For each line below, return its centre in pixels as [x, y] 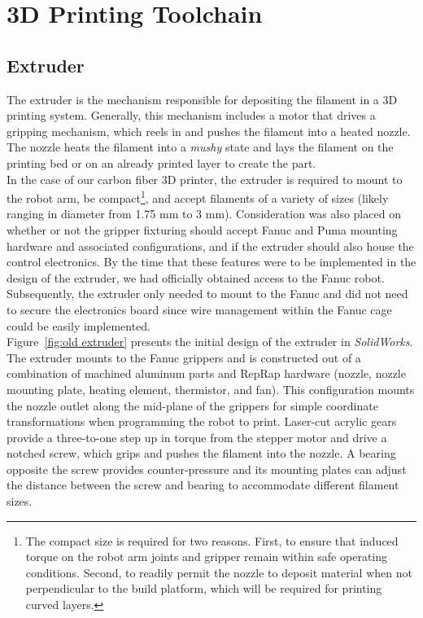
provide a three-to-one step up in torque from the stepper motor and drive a [197, 437]
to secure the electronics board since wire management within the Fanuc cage [199, 309]
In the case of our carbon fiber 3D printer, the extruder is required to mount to [205, 179]
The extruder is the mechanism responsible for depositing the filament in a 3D [202, 99]
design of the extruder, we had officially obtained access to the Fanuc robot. [196, 277]
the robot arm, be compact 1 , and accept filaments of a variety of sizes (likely [198, 197]
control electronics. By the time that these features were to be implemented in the [211, 262]
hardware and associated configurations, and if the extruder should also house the [210, 245]
